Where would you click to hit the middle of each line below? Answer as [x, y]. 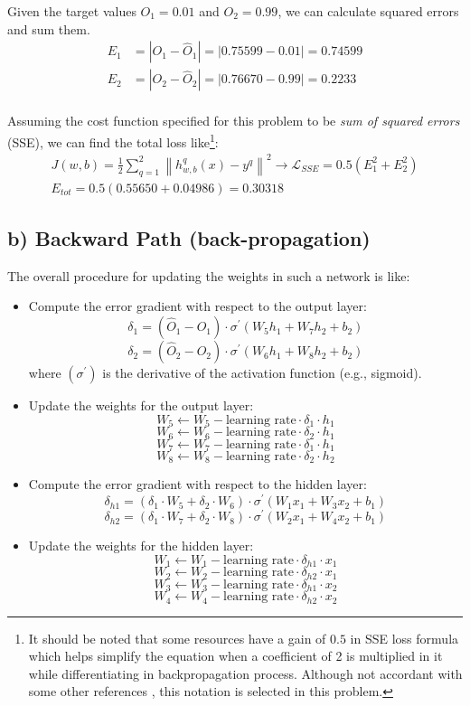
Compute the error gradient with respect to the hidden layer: [197, 484]
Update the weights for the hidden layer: [141, 546]
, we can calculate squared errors [368, 11]
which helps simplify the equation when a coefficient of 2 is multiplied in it [235, 656]
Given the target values [72, 11]
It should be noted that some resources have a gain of [177, 638]
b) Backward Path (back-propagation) [189, 238]
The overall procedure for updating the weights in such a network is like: [209, 275]
